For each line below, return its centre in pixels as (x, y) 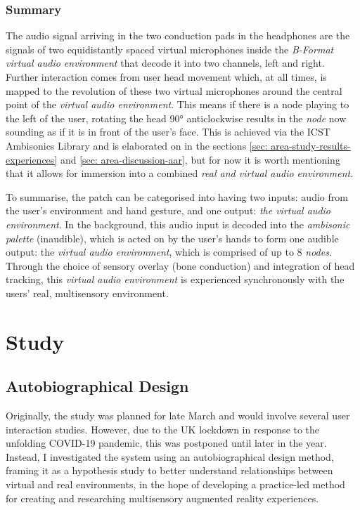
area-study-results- (311, 145)
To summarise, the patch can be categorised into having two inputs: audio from (177, 196)
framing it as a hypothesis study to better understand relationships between (169, 470)
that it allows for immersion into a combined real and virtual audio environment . (180, 173)
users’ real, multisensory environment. (87, 293)
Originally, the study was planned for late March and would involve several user (178, 416)
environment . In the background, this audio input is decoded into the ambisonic (178, 224)
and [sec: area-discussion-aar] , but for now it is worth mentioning (200, 159)
